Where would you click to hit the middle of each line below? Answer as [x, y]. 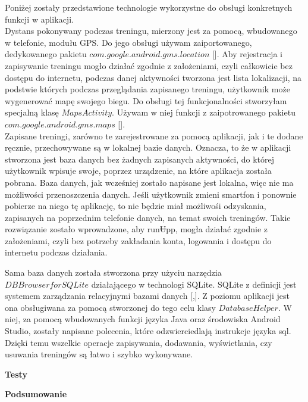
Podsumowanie [36, 394]
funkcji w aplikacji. [39, 19]
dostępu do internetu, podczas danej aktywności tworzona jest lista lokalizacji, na [153, 77]
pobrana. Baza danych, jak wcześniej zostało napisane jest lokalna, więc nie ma [149, 182]
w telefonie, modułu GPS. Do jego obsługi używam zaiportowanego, [128, 42]
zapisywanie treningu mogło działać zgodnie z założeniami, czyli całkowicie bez [149, 65]
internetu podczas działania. [56, 252]
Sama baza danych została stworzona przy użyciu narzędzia [113, 272]
